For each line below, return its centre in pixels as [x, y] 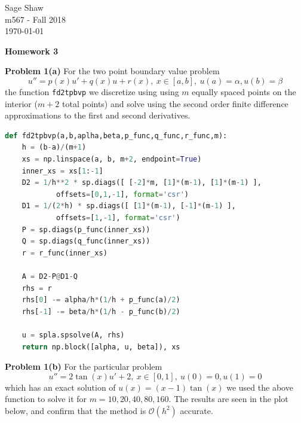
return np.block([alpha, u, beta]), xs [101, 347]
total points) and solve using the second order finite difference [175, 103]
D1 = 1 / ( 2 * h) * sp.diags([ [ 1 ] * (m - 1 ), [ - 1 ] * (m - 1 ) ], [129, 206]
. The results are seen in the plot [228, 399]
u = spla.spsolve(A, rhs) [73, 335]
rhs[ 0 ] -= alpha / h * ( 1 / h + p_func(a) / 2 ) [101, 300]
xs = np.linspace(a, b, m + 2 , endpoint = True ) [112, 159]
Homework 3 [32, 51]
